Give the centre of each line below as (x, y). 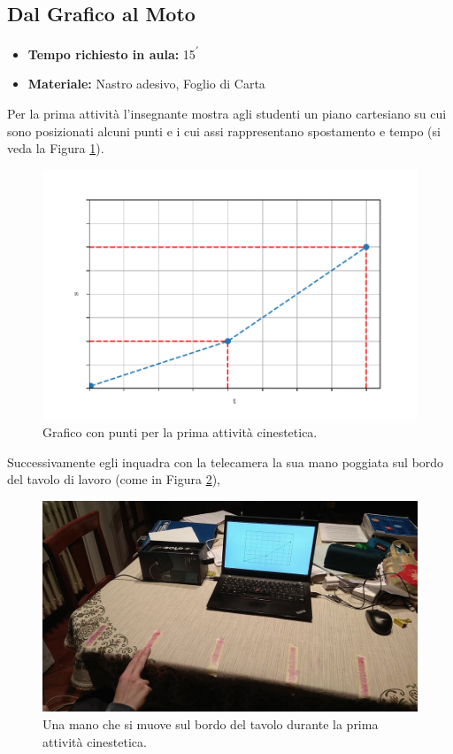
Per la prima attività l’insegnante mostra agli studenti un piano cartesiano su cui (227, 114)
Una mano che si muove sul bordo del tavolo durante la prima (211, 723)
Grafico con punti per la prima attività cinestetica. (180, 432)
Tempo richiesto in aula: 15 (111, 54)
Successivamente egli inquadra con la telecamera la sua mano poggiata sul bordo (226, 462)
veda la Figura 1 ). (56, 148)
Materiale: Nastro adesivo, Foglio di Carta (146, 84)
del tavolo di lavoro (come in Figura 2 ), (114, 479)
